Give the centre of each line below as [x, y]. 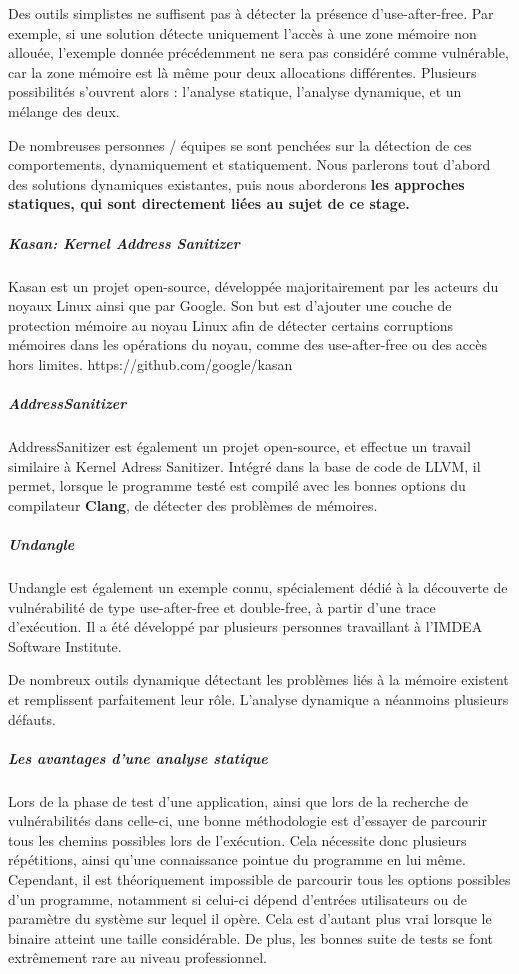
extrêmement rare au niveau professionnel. [137, 957]
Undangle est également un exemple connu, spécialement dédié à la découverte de [258, 586]
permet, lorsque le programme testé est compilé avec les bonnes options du [237, 485]
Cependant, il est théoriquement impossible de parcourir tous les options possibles [259, 879]
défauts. [32, 718]
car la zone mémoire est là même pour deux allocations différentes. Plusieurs [242, 71]
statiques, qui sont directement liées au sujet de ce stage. [209, 203]
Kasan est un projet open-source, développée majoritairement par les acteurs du [253, 285]
